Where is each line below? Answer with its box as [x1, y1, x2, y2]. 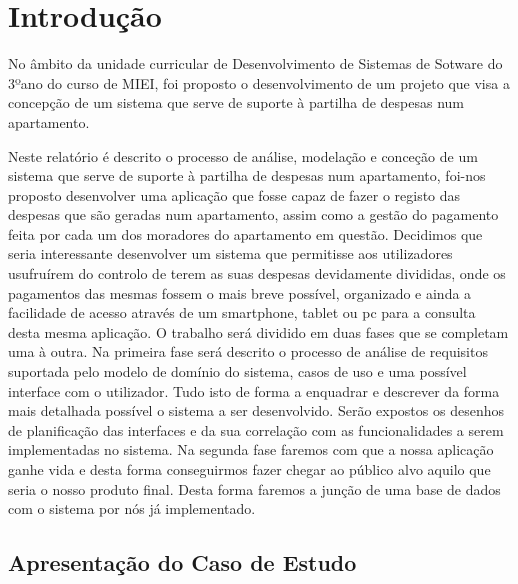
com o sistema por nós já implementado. [8, 498, 256, 519]
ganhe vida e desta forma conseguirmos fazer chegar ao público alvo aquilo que [8, 459, 491, 479]
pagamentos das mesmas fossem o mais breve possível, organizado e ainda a [8, 282, 472, 303]
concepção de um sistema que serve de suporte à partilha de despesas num [8, 92, 464, 113]
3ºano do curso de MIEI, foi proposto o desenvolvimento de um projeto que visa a [8, 72, 510, 93]
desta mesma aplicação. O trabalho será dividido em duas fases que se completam [8, 321, 509, 342]
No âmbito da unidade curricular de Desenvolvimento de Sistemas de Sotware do [8, 53, 503, 74]
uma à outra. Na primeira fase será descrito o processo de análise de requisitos [8, 341, 488, 362]
